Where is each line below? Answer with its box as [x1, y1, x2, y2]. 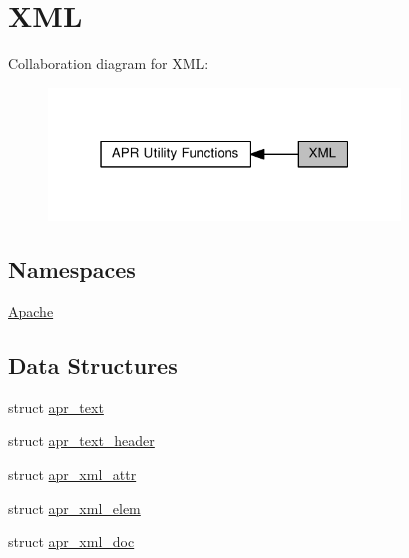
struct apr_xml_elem [8, 497, 141, 518]
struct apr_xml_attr [8, 464, 137, 485]
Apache [8, 301, 54, 322]
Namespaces [8, 254, 136, 285]
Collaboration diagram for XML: [8, 53, 209, 74]
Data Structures [8, 350, 178, 381]
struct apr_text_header [8, 430, 155, 451]
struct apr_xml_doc [8, 531, 135, 552]
